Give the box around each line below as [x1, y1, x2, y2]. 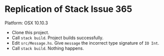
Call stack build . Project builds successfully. [11, 35, 104, 41]
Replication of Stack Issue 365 [4, 3, 132, 15]
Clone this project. [11, 29, 49, 35]
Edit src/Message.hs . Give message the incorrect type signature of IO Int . [11, 40, 160, 46]
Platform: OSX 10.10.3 [4, 20, 48, 26]
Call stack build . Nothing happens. [11, 45, 84, 51]
